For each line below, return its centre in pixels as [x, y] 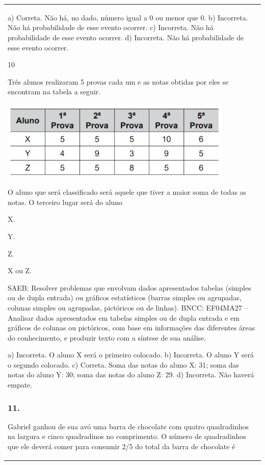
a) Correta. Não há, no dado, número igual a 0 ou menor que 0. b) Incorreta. [128, 17]
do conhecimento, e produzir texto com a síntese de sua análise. [107, 337]
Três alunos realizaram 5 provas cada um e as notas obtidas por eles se [118, 81]
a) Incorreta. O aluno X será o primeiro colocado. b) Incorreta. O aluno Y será [131, 355]
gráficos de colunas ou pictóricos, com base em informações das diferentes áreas [131, 328]
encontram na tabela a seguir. [54, 92]
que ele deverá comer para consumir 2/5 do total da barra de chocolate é [122, 446]
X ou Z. [20, 270]
